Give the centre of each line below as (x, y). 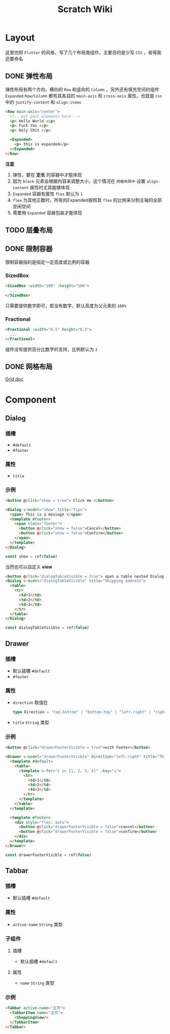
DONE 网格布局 (29, 367)
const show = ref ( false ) (31, 556)
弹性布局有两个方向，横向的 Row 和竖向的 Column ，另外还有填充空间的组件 (82, 89)
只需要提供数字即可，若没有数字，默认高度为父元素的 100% (66, 306)
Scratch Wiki (85, 9)
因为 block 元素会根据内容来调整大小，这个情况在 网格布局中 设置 (79, 181)
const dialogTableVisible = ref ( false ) (47, 628)
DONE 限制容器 (29, 249)
